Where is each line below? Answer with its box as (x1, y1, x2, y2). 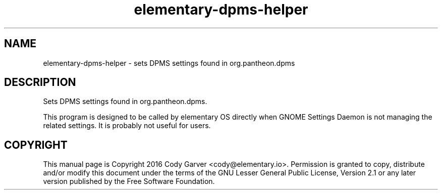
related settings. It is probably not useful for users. (43, 121, 211, 130)
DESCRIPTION (4, 76, 76, 89)
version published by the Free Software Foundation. (43, 177, 215, 186)
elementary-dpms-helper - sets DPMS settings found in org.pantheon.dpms (43, 58, 295, 67)
